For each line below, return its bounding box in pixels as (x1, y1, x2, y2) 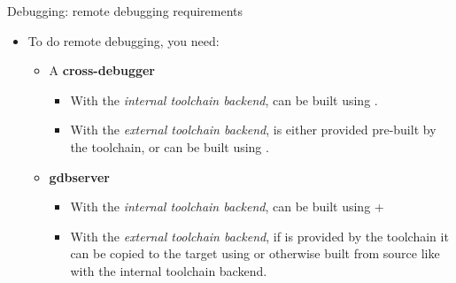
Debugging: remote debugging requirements (7, 2, 243, 19)
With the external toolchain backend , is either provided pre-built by (70, 120, 437, 139)
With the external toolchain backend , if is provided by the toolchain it (70, 226, 449, 245)
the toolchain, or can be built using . (70, 137, 269, 156)
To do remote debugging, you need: (27, 31, 220, 50)
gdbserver (49, 167, 110, 186)
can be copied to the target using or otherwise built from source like (70, 244, 440, 263)
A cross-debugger (49, 61, 156, 80)
